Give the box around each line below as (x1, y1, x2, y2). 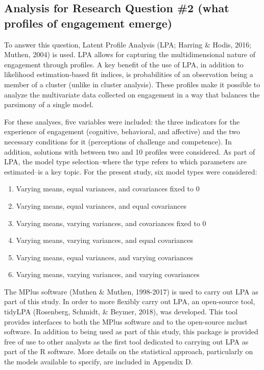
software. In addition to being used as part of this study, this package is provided (4, 326, 258, 337)
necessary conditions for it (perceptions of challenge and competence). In (4, 136, 232, 146)
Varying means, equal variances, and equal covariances (16, 200, 187, 211)
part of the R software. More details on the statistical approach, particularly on (4, 346, 253, 357)
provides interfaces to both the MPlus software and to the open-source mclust (4, 316, 248, 327)
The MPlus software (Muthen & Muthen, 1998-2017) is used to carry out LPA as (4, 286, 258, 297)
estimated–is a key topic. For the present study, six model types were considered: (4, 166, 257, 177)
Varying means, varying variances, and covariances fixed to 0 (16, 217, 206, 228)
